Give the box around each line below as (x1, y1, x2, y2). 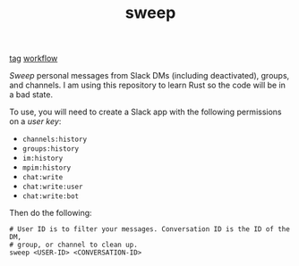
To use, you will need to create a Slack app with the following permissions (9, 106, 282, 118)
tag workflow (9, 53, 58, 64)
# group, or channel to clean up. (9, 240, 139, 250)
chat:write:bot (21, 192, 80, 201)
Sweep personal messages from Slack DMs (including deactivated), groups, (9, 71, 290, 81)
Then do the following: (9, 208, 92, 219)
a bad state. (9, 89, 54, 100)
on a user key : (9, 116, 62, 127)
